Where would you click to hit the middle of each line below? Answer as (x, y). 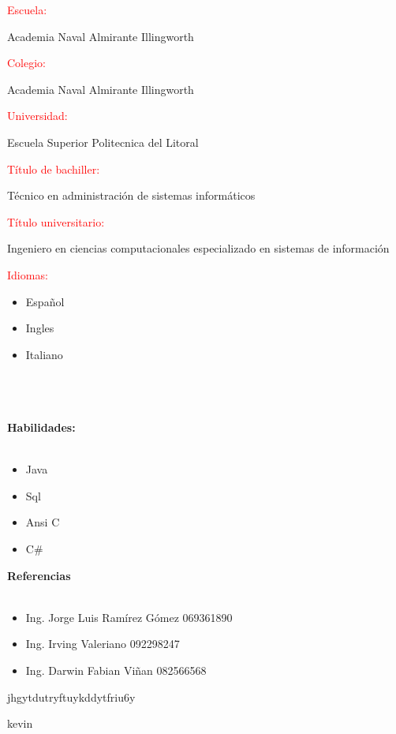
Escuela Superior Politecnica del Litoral (103, 142)
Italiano (44, 354)
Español (45, 301)
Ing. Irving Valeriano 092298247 (103, 644)
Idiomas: (28, 274)
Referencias (39, 575)
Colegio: (26, 63)
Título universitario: (56, 221)
